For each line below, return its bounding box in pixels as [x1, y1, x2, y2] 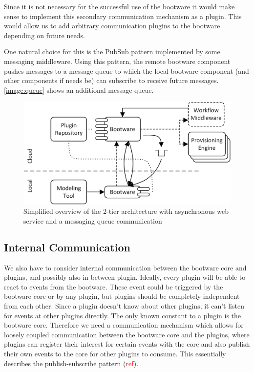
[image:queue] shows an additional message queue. [4, 84, 154, 95]
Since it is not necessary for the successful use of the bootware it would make [4, 1, 235, 11]
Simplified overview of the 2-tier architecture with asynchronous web [23, 206, 229, 216]
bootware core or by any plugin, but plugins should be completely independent [4, 291, 240, 301]
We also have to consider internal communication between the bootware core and [4, 262, 247, 272]
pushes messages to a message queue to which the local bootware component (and [4, 65, 249, 76]
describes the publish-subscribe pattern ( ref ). [4, 358, 139, 368]
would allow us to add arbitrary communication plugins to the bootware [4, 21, 220, 31]
